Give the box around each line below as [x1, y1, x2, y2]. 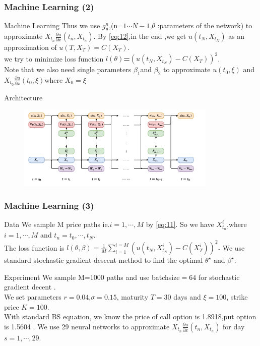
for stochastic [198, 271, 240, 282]
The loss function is [4, 242, 64, 253]
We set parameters [4, 292, 61, 302]
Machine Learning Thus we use [4, 20, 100, 31]
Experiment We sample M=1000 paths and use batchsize [4, 271, 180, 282]
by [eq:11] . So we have [146, 219, 214, 229]
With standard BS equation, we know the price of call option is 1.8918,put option [4, 311, 256, 322]
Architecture [4, 92, 43, 102]
